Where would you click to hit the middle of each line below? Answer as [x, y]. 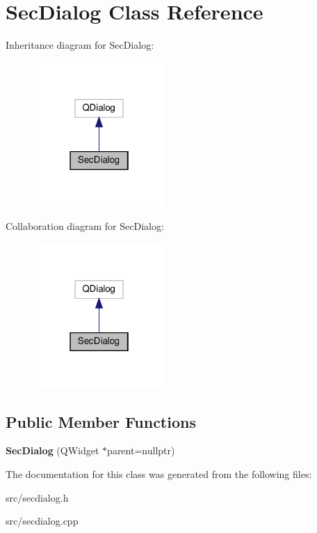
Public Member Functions [101, 421]
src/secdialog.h [37, 497]
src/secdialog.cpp [42, 521]
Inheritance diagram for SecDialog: [80, 45]
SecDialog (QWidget [52, 450]
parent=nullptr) [141, 450]
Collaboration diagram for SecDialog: [85, 226]
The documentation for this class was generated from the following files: [159, 474]
